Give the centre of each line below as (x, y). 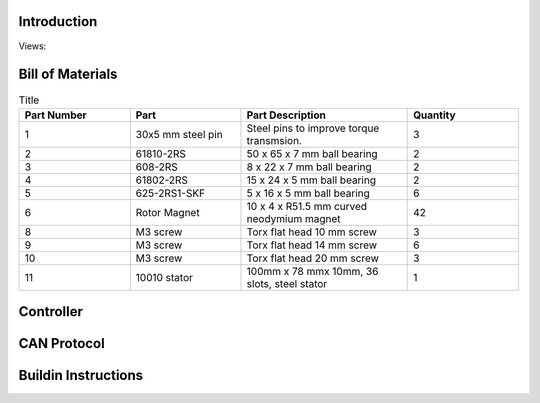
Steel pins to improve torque (313, 128)
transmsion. (274, 140)
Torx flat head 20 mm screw (313, 258)
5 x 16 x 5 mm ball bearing (308, 193)
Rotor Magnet (167, 212)
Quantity (434, 115)
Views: (32, 46)
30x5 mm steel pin (179, 134)
